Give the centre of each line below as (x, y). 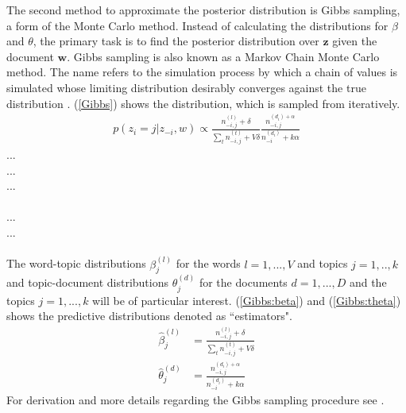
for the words (208, 263)
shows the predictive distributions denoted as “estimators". (149, 316)
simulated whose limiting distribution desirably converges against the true (186, 87)
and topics (323, 263)
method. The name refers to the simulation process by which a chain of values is (202, 72)
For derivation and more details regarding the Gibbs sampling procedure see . (195, 400)
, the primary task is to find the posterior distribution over (176, 41)
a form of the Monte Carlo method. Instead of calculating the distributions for (197, 25)
